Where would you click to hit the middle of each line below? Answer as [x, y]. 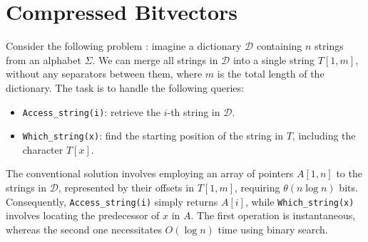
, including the [324, 136]
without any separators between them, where [104, 74]
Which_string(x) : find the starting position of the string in [153, 136]
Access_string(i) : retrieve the [91, 111]
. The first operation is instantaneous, [273, 215]
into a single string [274, 59]
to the [349, 173]
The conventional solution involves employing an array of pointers [150, 173]
